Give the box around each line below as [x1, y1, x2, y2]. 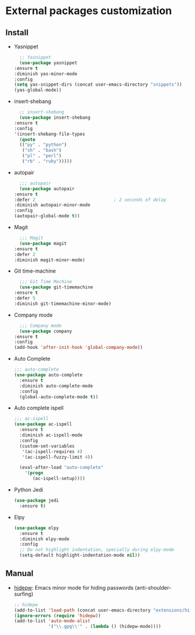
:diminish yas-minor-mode [13, 70, 77, 77]
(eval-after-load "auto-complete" [19, 465, 104, 471]
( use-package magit [19, 240, 67, 246]
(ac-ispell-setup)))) [32, 476, 85, 482]
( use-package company [19, 328, 73, 334]
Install [5, 28, 29, 38]
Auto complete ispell [13, 404, 64, 412]
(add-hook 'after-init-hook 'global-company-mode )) [13, 345, 143, 351]
